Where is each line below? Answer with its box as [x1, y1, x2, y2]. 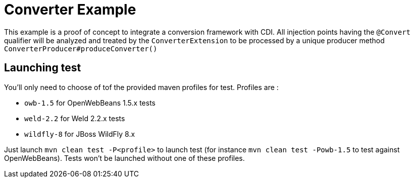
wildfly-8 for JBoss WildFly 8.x [24, 129, 135, 138]
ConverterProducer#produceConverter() [4, 44, 158, 53]
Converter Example [4, 1, 136, 18]
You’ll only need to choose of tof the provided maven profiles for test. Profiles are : [4, 82, 279, 92]
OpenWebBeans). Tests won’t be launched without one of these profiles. [4, 153, 245, 162]
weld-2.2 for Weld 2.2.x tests [24, 114, 125, 123]
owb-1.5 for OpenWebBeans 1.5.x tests [24, 98, 156, 107]
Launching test [4, 61, 81, 74]
